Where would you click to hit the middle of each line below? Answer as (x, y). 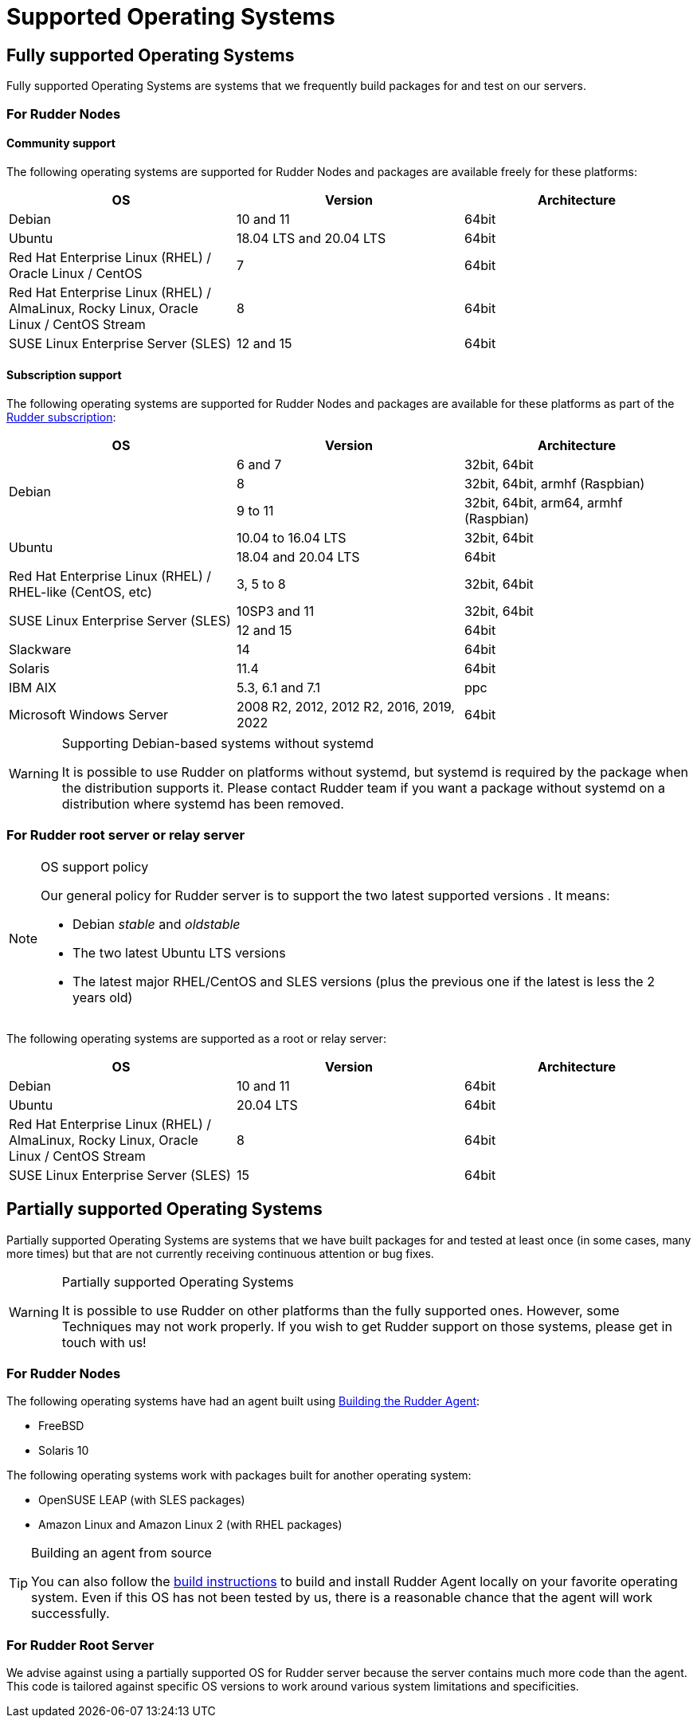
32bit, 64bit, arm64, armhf (543, 502)
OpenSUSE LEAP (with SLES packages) (142, 1500)
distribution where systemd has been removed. (203, 803)
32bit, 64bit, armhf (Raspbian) (554, 483)
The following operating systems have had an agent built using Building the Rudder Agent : (243, 1401)
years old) (103, 997)
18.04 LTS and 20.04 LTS (311, 238)
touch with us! (104, 1342)
